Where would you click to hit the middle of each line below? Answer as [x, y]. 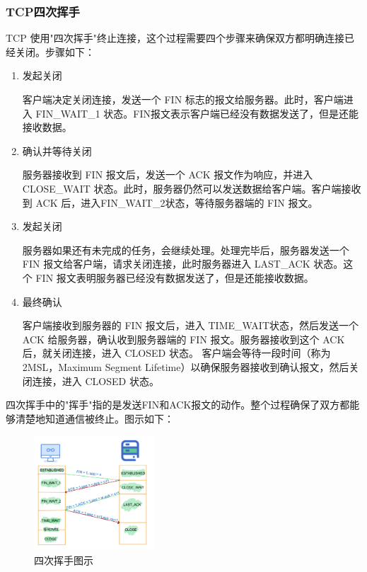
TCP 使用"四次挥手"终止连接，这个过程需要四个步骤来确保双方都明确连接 [175, 38]
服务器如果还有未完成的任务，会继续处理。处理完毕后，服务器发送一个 [186, 250]
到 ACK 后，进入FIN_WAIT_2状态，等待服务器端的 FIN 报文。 [170, 202]
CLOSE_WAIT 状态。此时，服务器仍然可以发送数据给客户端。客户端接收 [192, 188]
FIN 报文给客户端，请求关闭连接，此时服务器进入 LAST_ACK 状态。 [183, 264]
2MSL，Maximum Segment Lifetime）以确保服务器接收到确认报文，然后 [186, 366]
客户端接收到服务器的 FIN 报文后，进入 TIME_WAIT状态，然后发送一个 [191, 325]
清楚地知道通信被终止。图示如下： [94, 418]
